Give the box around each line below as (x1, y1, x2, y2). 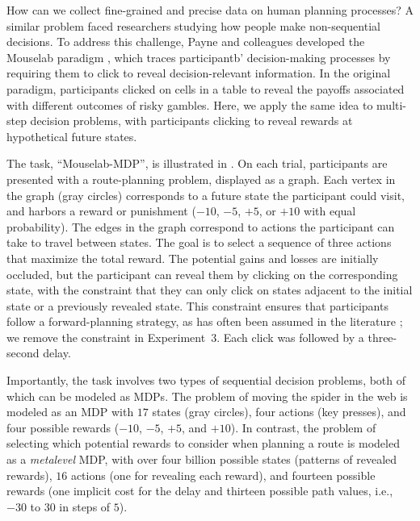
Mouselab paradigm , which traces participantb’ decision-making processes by (6, 48, 391, 65)
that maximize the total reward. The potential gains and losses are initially (6, 249, 379, 266)
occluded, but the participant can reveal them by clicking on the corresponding (6, 265, 398, 282)
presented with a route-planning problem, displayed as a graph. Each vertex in (6, 170, 396, 187)
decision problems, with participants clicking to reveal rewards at (30, 112, 353, 129)
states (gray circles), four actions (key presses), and (152, 403, 406, 420)
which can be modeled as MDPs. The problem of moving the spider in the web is (6, 387, 408, 404)
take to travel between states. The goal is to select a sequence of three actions (6, 234, 392, 251)
